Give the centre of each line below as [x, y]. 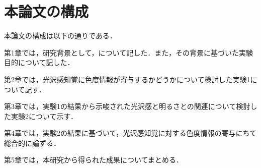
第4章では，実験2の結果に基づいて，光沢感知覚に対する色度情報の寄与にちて [130, 133]
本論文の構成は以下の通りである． [60, 36]
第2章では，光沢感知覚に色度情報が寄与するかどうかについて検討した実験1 [127, 79]
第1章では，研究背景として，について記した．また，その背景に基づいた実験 [128, 52]
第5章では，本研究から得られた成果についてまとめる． [94, 160]
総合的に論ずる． [32, 143]
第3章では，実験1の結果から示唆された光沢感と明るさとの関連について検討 [127, 106]
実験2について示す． [44, 116]
